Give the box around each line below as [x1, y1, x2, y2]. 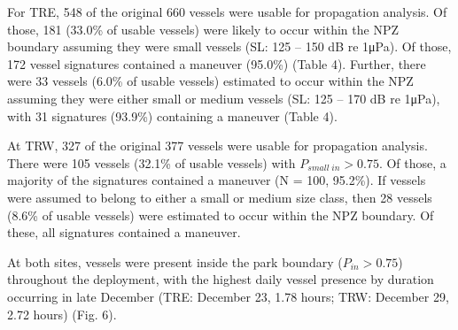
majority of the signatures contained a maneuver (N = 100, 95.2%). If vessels [7, 171, 426, 189]
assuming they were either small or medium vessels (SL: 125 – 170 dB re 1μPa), [7, 88, 440, 107]
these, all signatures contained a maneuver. [7, 223, 241, 242]
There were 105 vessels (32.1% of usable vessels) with [7, 153, 296, 172]
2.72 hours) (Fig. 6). [7, 304, 117, 323]
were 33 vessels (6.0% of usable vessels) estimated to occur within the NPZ [7, 72, 414, 90]
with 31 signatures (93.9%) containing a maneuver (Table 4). [7, 106, 338, 125]
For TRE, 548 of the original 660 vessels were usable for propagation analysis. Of [7, 3, 447, 20]
